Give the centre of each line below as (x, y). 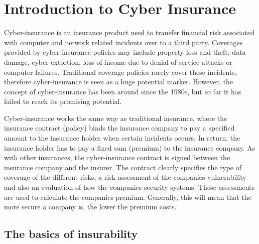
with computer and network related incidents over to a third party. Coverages (123, 42)
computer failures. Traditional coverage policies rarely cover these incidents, (120, 72)
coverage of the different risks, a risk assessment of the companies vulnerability (125, 177)
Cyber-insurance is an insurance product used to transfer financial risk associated (129, 32)
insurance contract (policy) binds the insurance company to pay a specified (119, 128)
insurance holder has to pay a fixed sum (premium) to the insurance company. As (130, 147)
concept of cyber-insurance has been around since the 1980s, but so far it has (123, 91)
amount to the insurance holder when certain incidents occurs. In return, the (122, 138)
